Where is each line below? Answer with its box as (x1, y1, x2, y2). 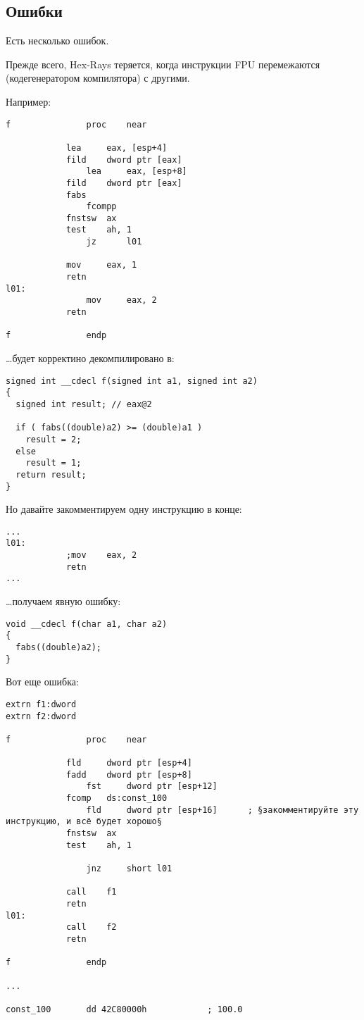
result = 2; (25, 434, 82, 444)
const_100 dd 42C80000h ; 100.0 (6, 1004, 243, 1014)
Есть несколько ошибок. (6, 33, 109, 48)
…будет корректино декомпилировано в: (6, 351, 175, 366)
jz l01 (86, 237, 142, 247)
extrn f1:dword (6, 699, 77, 709)
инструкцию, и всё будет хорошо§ (6, 816, 162, 827)
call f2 (65, 922, 117, 933)
